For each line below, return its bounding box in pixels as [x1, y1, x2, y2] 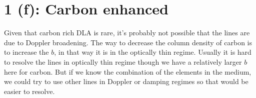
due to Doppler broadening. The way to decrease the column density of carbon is [4, 37, 252, 47]
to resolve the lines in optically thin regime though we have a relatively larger [4, 56, 242, 67]
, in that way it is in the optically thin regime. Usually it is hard [54, 47, 251, 57]
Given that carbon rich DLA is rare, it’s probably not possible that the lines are [4, 27, 250, 38]
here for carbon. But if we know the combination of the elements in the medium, [4, 66, 251, 77]
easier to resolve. [4, 86, 55, 96]
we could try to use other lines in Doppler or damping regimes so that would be [4, 76, 248, 87]
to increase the [4, 47, 49, 57]
